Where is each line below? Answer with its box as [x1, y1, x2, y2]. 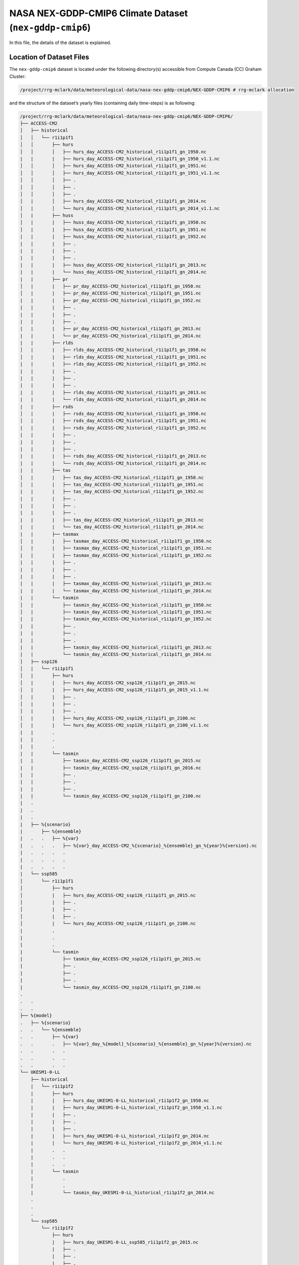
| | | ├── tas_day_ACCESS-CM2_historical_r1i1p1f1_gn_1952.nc [20, 489, 204, 494]
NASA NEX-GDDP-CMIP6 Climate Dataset [9, 8, 188, 19]
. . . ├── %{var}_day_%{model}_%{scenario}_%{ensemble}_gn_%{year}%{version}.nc [20, 1041, 252, 1047]
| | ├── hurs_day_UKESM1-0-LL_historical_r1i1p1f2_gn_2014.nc [30, 1133, 210, 1138]
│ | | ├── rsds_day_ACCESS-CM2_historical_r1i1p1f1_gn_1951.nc [20, 418, 207, 424]
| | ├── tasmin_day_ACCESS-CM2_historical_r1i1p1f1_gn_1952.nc [20, 616, 212, 622]
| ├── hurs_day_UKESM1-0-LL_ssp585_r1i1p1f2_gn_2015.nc [52, 1239, 199, 1245]
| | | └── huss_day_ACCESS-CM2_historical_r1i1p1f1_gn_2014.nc [20, 269, 207, 275]
